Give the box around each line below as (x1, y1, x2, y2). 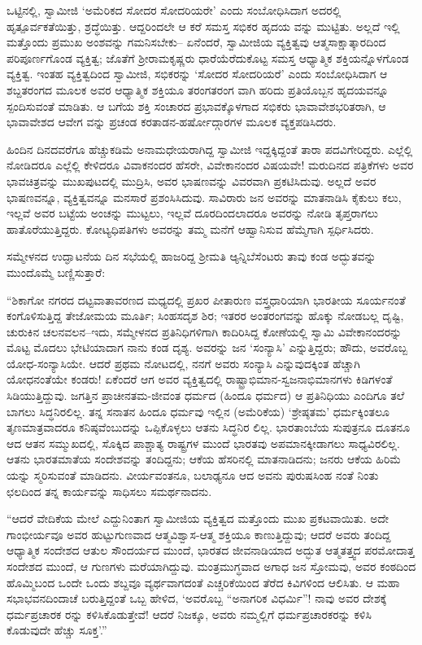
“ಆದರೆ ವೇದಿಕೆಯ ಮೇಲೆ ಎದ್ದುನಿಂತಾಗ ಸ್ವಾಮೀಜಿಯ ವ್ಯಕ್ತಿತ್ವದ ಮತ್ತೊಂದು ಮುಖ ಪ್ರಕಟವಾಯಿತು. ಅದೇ (7, 510, 389, 527)
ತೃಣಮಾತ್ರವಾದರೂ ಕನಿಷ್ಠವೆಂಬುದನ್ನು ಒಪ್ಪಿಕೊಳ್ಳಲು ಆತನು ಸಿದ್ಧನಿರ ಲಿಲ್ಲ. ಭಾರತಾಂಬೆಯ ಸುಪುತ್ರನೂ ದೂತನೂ (7, 419, 411, 436)
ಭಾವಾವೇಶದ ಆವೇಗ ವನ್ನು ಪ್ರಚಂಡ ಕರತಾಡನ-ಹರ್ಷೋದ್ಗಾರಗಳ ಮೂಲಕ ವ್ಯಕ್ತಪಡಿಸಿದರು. (7, 113, 337, 130)
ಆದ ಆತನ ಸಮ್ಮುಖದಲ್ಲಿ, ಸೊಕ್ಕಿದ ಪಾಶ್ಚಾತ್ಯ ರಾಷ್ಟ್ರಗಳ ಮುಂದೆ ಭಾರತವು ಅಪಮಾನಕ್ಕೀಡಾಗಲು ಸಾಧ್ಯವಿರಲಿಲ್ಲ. (7, 434, 400, 451)
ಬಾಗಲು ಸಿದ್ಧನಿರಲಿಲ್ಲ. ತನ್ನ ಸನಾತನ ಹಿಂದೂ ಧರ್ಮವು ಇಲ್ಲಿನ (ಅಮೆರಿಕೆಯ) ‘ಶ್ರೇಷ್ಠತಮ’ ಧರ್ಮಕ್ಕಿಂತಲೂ (7, 402, 389, 419)
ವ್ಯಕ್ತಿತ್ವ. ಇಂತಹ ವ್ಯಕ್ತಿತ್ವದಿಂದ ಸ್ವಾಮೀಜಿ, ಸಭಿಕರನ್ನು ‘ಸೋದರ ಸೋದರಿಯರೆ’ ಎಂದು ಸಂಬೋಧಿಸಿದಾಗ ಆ (7, 65, 388, 82)
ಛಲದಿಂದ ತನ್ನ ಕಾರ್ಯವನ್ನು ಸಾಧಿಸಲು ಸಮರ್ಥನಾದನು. (7, 482, 212, 499)
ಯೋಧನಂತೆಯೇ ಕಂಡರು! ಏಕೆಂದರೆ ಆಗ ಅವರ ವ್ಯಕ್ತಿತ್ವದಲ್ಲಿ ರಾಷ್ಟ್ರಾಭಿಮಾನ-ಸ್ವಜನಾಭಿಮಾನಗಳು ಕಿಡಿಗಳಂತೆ (7, 371, 393, 388)
